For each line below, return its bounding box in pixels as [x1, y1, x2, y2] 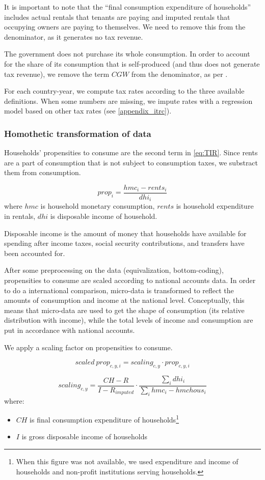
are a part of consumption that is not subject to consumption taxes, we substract [4, 157, 258, 167]
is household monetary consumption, [40, 201, 155, 211]
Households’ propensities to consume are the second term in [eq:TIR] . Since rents [4, 147, 258, 158]
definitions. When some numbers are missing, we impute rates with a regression [4, 95, 253, 106]
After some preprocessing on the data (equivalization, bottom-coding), [4, 265, 224, 275]
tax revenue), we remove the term [4, 68, 110, 79]
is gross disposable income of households [21, 431, 147, 442]
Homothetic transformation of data [4, 127, 151, 139]
